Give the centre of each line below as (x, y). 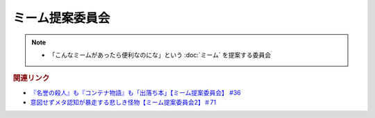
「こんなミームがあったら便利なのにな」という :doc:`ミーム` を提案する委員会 (160, 55)
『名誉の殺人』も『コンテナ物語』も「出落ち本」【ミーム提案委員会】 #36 (135, 92)
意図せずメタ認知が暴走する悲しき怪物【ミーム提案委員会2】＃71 (123, 102)
